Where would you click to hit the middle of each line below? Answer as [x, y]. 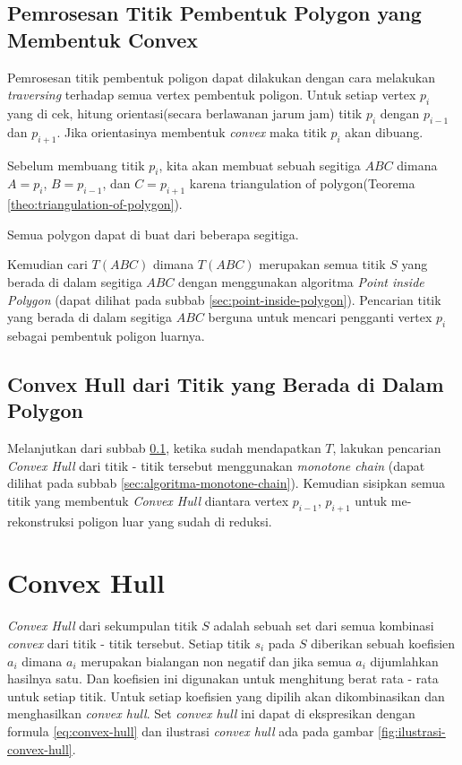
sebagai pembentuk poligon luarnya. [106, 335]
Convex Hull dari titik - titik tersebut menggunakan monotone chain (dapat [216, 465]
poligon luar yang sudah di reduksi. [175, 521]
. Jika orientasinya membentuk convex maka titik [192, 131]
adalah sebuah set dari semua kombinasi [324, 626]
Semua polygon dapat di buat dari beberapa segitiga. [153, 234]
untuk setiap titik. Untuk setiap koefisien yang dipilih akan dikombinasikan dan [226, 695]
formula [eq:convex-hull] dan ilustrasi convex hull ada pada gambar [191, 730]
